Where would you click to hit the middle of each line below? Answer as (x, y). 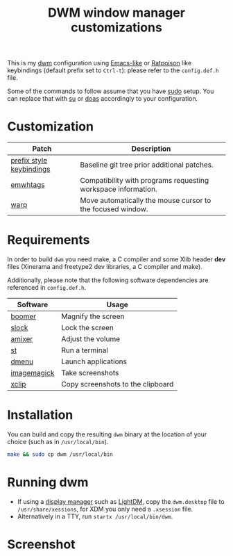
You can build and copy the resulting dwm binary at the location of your (107, 434)
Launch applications (94, 361)
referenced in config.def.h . (47, 288)
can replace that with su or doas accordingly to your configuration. (103, 99)
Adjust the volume (91, 339)
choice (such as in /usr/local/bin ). (58, 442)
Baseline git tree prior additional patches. (147, 165)
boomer (24, 316)
